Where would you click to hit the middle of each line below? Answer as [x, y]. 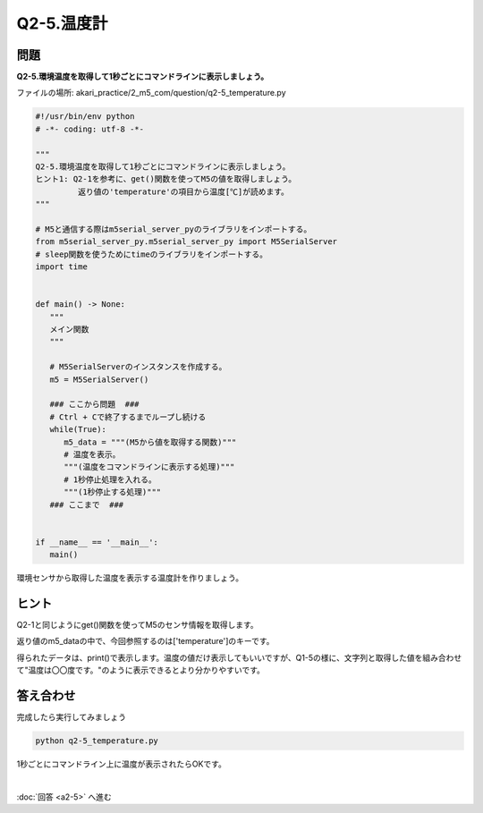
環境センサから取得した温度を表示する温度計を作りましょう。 [130, 578]
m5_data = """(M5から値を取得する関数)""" [150, 442]
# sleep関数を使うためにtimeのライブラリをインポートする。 [152, 254]
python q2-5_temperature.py [97, 741]
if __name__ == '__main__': [97, 542]
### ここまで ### [87, 504]
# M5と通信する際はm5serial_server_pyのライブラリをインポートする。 [174, 229]
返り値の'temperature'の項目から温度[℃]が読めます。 [183, 191]
